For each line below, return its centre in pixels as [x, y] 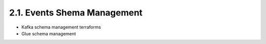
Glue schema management [49, 33]
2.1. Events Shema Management [76, 13]
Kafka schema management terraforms [61, 27]
